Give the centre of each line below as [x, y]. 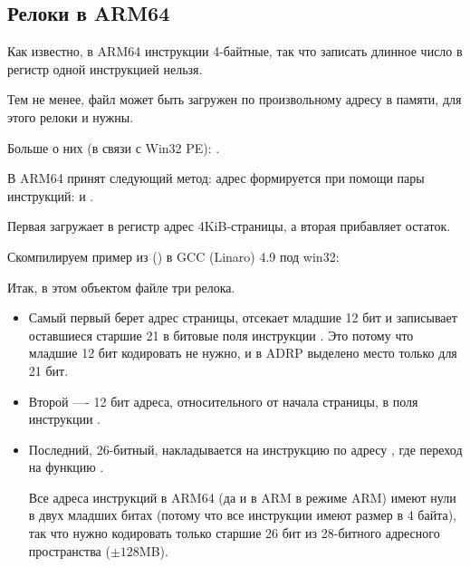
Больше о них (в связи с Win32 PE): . [114, 147]
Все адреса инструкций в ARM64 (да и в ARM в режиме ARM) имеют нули [242, 497]
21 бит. [48, 370]
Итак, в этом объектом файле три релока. [121, 287]
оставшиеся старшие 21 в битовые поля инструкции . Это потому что [221, 335]
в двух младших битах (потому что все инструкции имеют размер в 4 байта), [242, 515]
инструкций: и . [51, 195]
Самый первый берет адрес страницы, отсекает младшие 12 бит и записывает [243, 317]
